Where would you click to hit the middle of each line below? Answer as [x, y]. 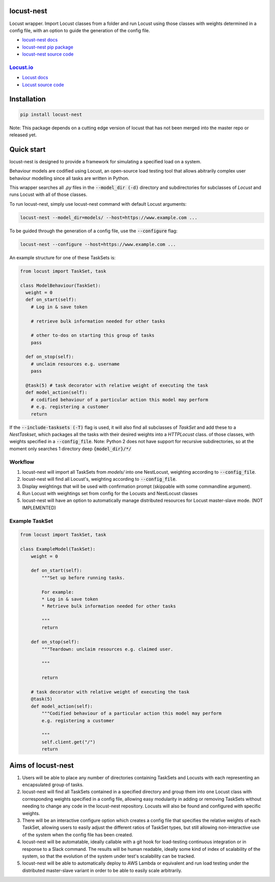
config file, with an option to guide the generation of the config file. [80, 30]
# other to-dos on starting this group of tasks [93, 335]
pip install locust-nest [51, 114]
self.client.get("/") [68, 742]
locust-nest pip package [48, 47]
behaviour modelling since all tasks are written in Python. [69, 178]
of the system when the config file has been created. [78, 835]
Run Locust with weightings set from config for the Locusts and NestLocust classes [110, 494]
